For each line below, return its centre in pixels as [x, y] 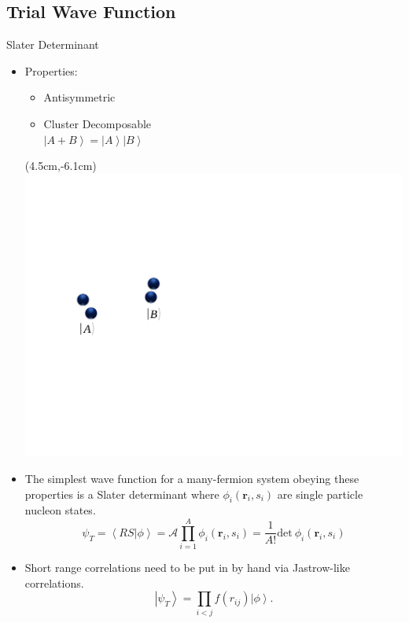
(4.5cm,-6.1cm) [61, 166]
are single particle [320, 494]
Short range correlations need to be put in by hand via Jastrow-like [187, 568]
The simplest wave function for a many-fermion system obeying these [192, 479]
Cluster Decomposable [98, 123]
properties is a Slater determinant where [122, 494]
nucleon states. [60, 510]
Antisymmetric [79, 97]
